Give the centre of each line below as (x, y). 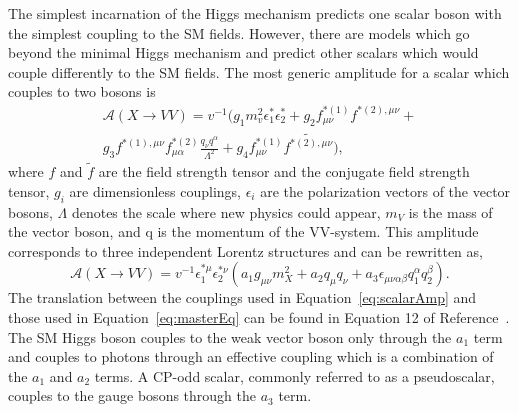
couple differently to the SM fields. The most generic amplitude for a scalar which (259, 71)
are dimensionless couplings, (155, 190)
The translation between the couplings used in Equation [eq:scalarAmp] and (242, 297)
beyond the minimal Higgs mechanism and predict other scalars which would (243, 52)
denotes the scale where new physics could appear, (226, 211)
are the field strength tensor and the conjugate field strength (284, 171)
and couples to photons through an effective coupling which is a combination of (251, 356)
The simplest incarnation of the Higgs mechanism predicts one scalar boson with (255, 13)
